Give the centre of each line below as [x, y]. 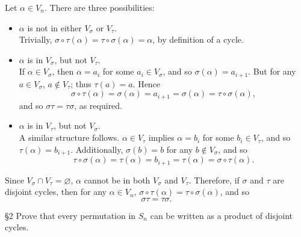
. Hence [147, 83]
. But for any [272, 71]
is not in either [54, 27]
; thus [81, 83]
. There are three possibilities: [99, 7]
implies [161, 137]
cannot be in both [117, 180]
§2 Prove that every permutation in [70, 215]
